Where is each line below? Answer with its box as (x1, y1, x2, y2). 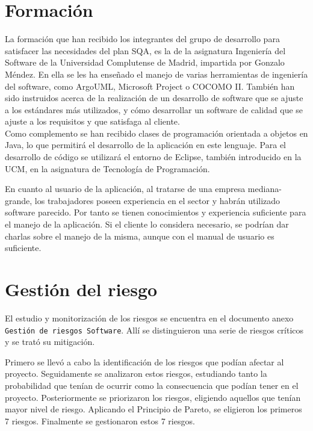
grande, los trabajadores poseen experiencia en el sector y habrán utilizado (5, 194, 280, 206)
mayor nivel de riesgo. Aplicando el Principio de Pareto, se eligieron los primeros (5, 403, 302, 415)
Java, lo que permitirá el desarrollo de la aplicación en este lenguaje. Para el (5, 138, 286, 151)
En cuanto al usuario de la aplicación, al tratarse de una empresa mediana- (5, 182, 282, 195)
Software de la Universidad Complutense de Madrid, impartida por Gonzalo (5, 56, 285, 69)
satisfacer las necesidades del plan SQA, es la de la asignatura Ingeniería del (5, 44, 286, 57)
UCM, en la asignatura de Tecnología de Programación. (5, 162, 210, 175)
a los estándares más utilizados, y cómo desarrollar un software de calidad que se (5, 103, 303, 116)
